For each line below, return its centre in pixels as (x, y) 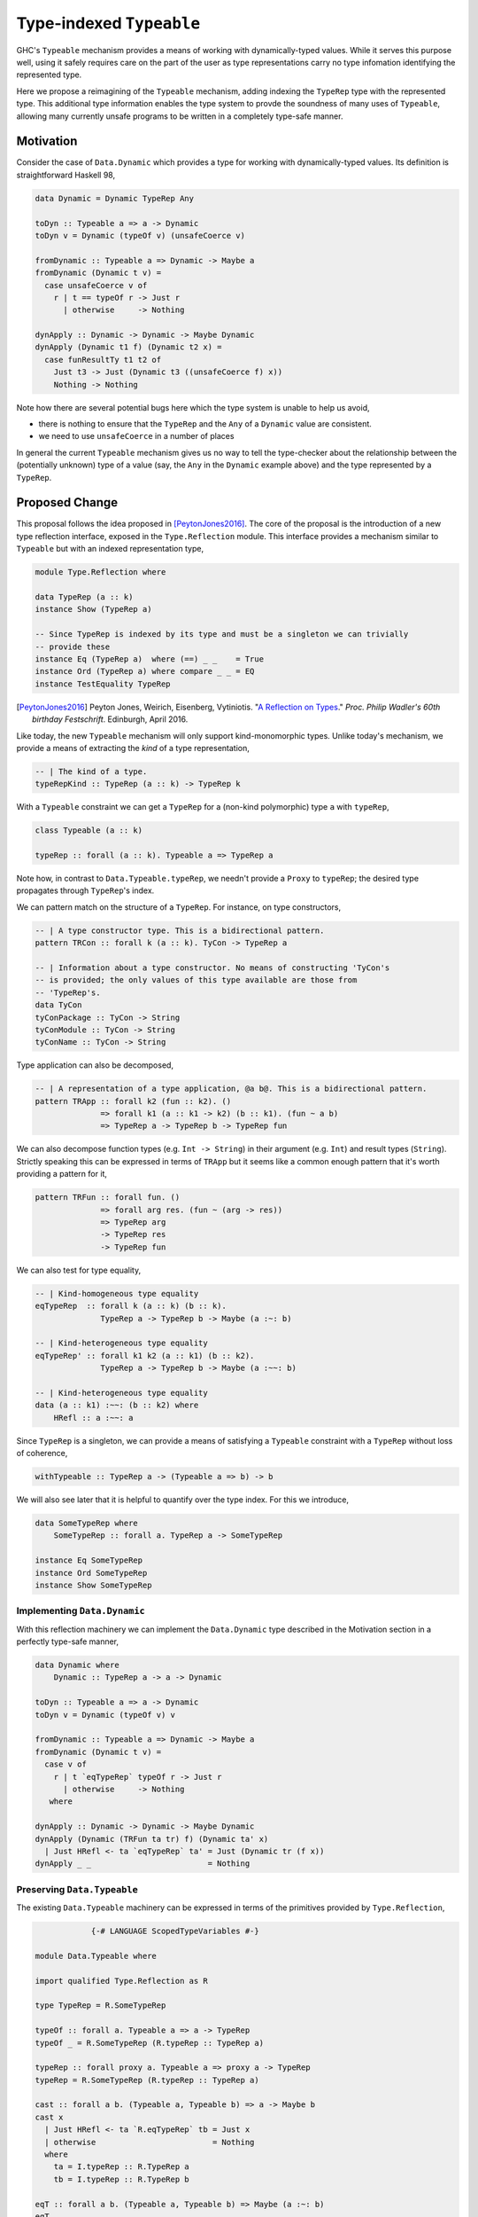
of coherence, (42, 1453)
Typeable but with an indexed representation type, (110, 549)
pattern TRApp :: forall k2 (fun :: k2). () (133, 1101)
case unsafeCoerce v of (96, 285)
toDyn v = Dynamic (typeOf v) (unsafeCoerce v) (140, 235)
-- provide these (73, 646)
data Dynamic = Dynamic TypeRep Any (115, 198)
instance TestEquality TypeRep (103, 684)
